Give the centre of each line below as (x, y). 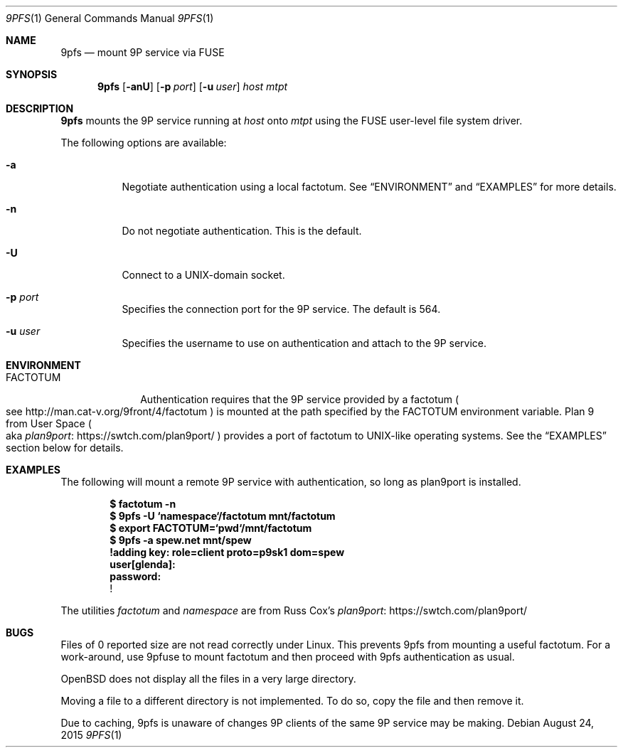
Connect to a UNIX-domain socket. (203, 275)
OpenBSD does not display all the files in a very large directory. (208, 679)
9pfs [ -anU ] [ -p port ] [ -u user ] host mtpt (193, 86)
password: (135, 576)
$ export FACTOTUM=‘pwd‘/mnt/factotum (211, 528)
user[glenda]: (143, 564)
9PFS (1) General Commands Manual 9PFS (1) (110, 18)
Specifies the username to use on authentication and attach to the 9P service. (304, 343)
